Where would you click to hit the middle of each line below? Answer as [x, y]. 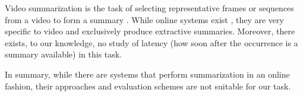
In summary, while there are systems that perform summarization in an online [147, 74]
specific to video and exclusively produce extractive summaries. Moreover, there [150, 31]
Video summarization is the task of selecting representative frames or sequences [149, 8]
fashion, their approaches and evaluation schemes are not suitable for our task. [148, 86]
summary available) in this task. [64, 54]
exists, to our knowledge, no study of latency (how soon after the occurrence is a [151, 42]
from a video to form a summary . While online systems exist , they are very [144, 19]
